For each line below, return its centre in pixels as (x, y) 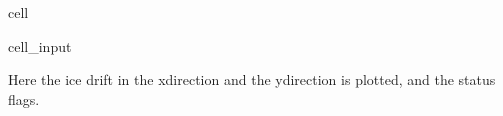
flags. (24, 98)
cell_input (40, 45)
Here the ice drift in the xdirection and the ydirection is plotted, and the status (252, 79)
